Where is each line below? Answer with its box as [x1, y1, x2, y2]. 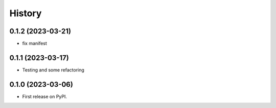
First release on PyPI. [22, 93, 67, 99]
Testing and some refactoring [22, 66, 84, 73]
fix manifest [22, 41, 47, 47]
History [9, 8, 42, 19]
